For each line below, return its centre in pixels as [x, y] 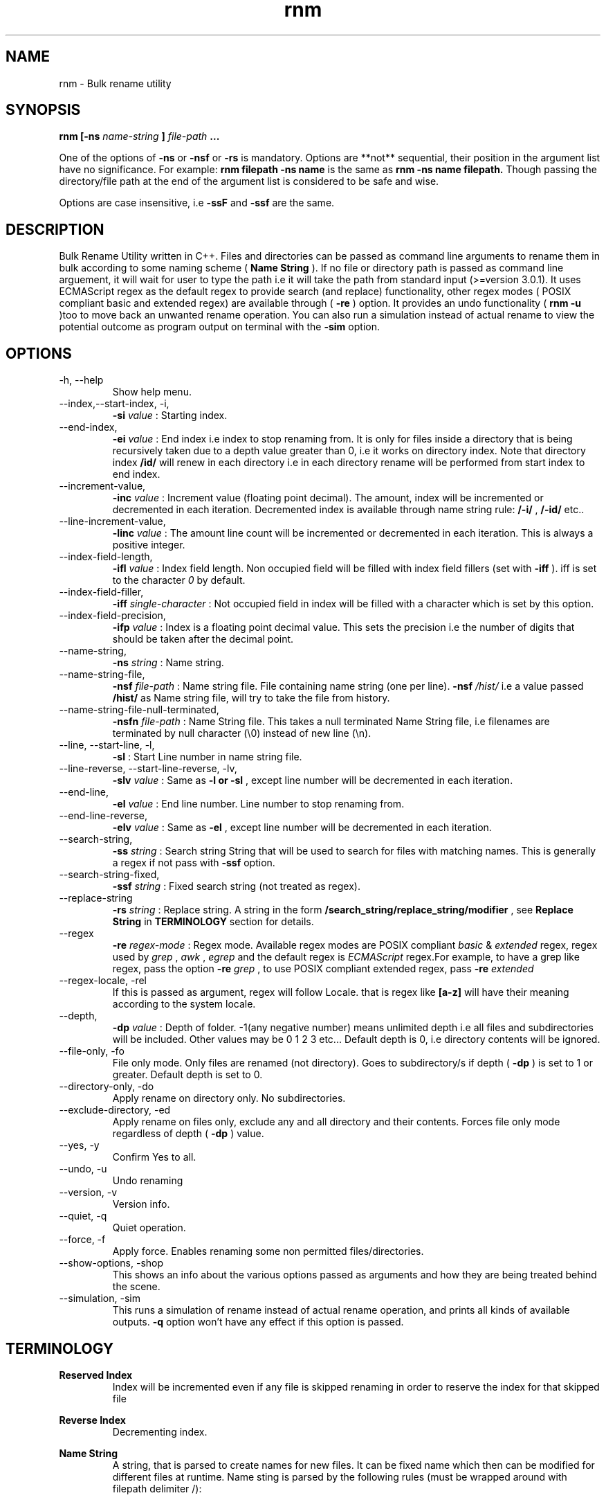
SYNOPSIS [43, 110]
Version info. [141, 1204]
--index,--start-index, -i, [114, 404]
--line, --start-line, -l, [107, 745]
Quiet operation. [149, 1228]
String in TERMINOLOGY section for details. [213, 922]
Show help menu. [152, 392]
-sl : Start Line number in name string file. [207, 757]
